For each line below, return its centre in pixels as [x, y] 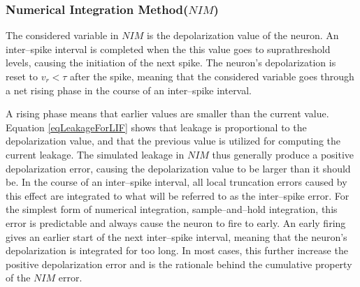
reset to [22, 76]
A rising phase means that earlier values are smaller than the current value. [167, 113]
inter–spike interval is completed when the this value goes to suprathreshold [168, 49]
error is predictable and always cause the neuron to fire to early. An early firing [176, 222]
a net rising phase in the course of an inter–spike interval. [129, 90]
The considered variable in [62, 35]
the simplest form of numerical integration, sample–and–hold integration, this [172, 209]
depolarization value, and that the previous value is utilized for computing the [173, 141]
